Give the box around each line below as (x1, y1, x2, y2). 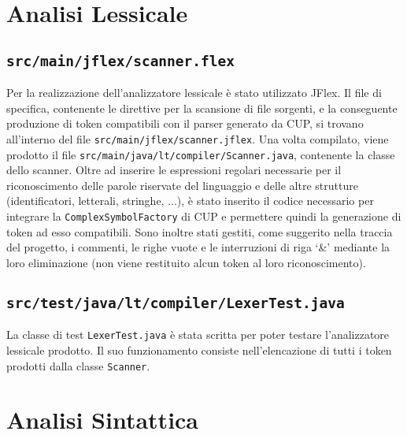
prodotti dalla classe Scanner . (6, 357, 150, 374)
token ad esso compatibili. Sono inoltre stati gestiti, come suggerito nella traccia (6, 223, 393, 240)
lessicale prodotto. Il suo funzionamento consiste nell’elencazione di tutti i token (6, 341, 392, 358)
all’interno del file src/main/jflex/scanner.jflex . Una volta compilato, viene (6, 130, 389, 147)
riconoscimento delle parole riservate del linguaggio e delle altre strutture (6, 177, 358, 193)
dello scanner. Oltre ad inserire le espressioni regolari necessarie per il (6, 162, 342, 178)
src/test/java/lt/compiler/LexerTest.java (6, 294, 345, 311)
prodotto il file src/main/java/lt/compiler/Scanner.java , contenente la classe (6, 146, 395, 162)
